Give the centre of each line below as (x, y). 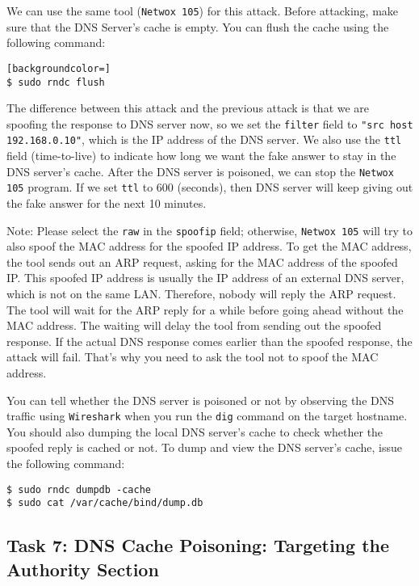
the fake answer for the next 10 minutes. (107, 202)
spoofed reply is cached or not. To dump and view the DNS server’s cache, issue (204, 447)
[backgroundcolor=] (59, 68)
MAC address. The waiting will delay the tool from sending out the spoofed (194, 325)
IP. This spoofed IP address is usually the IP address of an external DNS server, (205, 278)
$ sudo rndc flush (56, 82)
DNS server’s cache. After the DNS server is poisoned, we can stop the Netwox (200, 171)
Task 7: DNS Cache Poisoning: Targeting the (198, 545)
